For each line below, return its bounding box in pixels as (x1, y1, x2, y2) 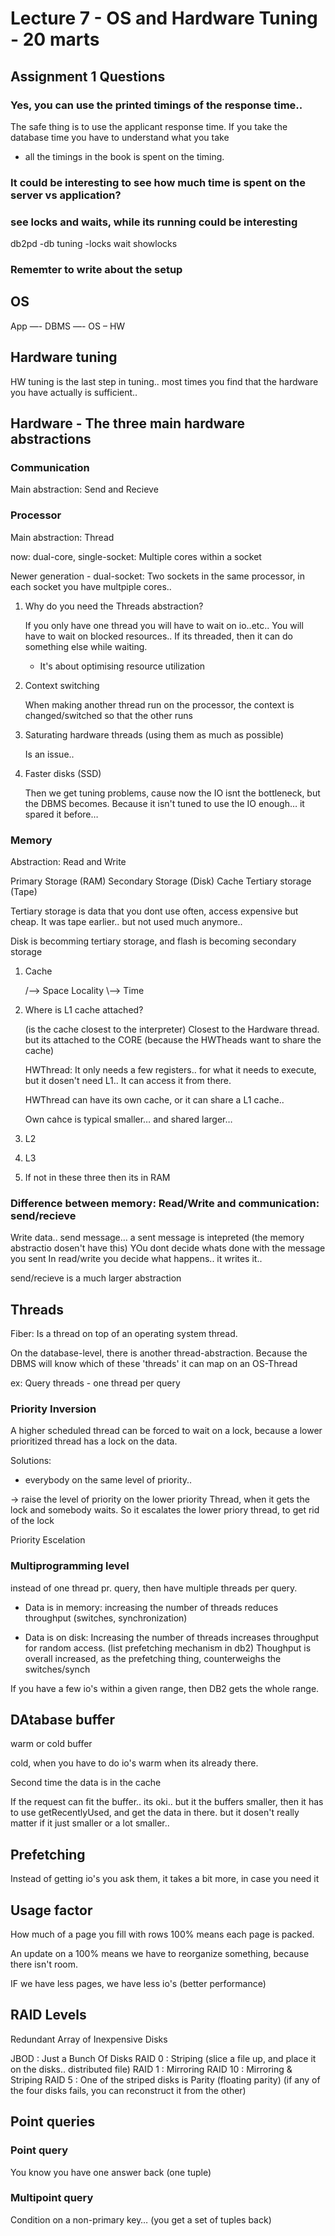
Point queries (10, 2113, 96, 2131)
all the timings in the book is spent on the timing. (24, 150, 225, 162)
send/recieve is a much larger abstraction (10, 1272, 182, 1284)
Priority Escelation (10, 1534, 86, 1546)
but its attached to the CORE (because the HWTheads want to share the (24, 1033, 322, 1046)
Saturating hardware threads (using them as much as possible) (24, 728, 285, 741)
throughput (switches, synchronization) (24, 1612, 188, 1624)
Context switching (24, 679, 100, 691)
